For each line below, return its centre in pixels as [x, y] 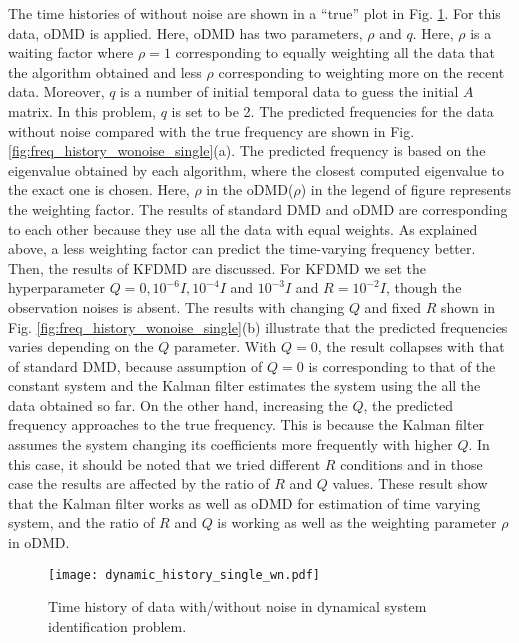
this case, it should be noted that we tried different [164, 463]
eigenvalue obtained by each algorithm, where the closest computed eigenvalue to [256, 169]
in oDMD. [39, 542]
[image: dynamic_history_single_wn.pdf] [184, 574]
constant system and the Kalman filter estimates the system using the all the [244, 385]
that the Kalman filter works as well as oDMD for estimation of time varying [244, 502]
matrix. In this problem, [82, 110]
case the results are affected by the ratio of [139, 483]
